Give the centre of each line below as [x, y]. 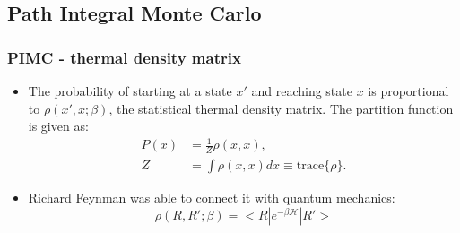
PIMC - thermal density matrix [124, 57]
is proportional [408, 91]
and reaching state [302, 91]
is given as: [58, 126]
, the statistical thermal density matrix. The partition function [281, 108]
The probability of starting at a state [130, 91]
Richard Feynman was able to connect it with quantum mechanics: [212, 198]
